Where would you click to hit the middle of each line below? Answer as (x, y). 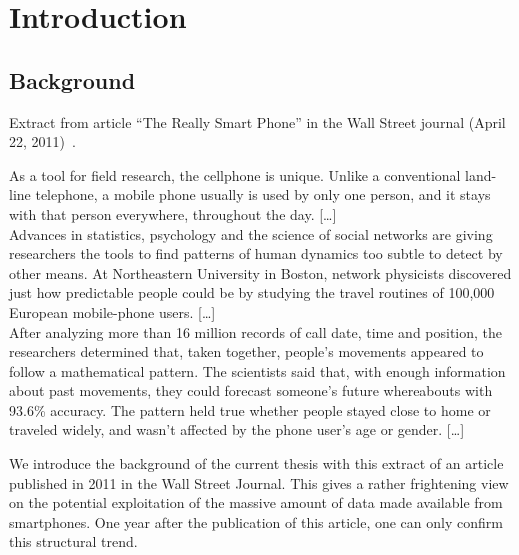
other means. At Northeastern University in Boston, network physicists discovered (260, 272)
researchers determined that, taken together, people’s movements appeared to (246, 351)
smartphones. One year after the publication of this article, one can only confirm (256, 521)
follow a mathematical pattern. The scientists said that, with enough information (257, 370)
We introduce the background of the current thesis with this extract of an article (256, 463)
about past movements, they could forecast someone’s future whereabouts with (251, 390)
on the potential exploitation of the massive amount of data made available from (256, 502)
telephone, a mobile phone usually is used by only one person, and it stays (263, 194)
